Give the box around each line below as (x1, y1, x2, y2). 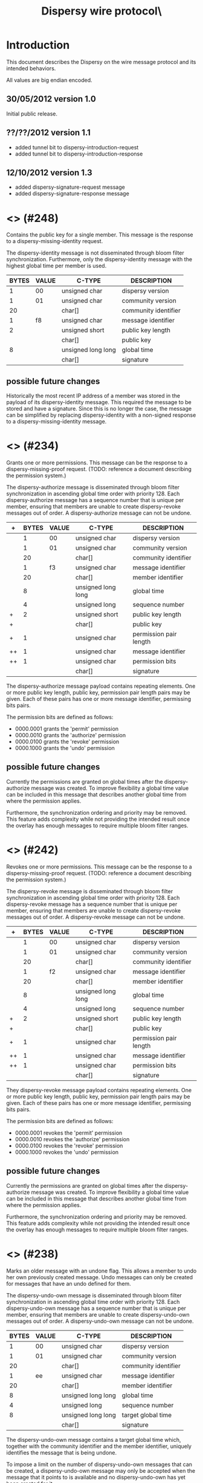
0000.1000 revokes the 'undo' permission (14, 1148, 119, 1156)
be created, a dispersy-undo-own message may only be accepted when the (6, 1467, 195, 1474)
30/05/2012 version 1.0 (6, 94, 97, 104)
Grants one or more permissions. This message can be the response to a (6, 459, 188, 466)
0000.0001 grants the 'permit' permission (14, 725, 119, 732)
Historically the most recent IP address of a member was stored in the (6, 392, 180, 400)
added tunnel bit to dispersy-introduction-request (14, 143, 139, 151)
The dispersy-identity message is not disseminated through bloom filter (6, 249, 184, 256)
